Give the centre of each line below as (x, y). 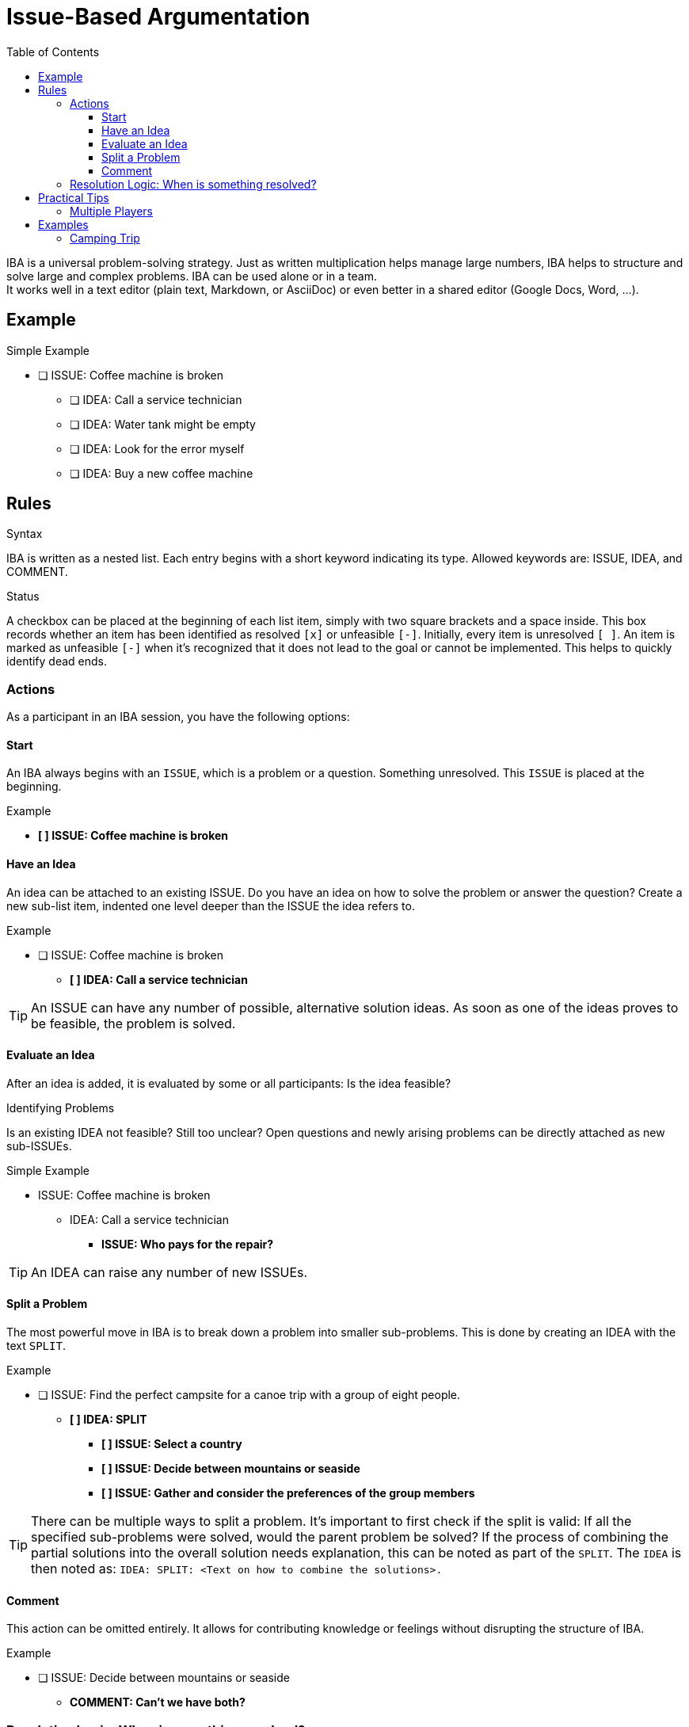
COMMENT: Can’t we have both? (158, 1702)
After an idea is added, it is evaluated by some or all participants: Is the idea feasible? (229, 1083)
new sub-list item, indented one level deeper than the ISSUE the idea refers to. (211, 905)
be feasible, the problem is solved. (133, 1023)
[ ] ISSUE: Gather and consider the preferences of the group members (288, 1493)
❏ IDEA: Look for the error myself (157, 448)
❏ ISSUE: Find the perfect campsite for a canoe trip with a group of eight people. (249, 1395)
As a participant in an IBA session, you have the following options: (178, 717)
